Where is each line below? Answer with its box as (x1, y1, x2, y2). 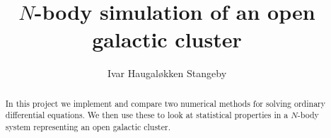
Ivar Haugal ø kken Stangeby (107, 66, 227, 81)
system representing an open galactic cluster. (5, 121, 170, 133)
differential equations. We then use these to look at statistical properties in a (5, 109, 289, 121)
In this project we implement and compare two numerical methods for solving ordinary (5, 97, 326, 109)
